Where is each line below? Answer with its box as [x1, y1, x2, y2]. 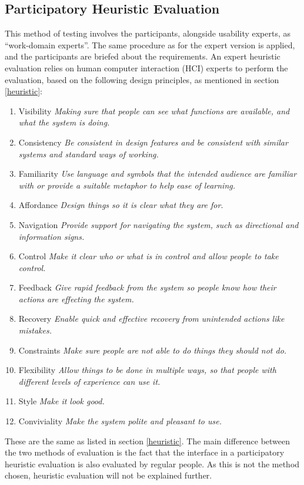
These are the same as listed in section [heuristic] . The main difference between [5, 434, 290, 447]
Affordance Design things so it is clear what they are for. [18, 199, 223, 211]
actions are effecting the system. [18, 292, 134, 305]
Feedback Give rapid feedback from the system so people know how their [18, 281, 276, 293]
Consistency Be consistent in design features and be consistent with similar [18, 136, 288, 148]
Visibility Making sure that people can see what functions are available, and [18, 104, 290, 117]
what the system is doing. [18, 116, 110, 128]
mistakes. [18, 324, 52, 336]
